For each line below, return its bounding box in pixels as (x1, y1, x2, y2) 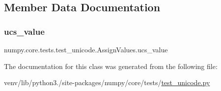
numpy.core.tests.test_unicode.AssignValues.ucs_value (4, 45, 168, 54)
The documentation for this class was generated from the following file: (4, 61, 218, 71)
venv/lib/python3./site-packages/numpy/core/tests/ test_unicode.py (4, 77, 210, 88)
